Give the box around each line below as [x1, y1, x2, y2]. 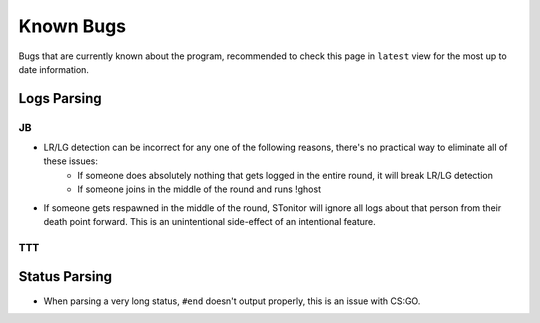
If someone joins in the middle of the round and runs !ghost [77, 183, 322, 195]
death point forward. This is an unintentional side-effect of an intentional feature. [43, 216, 377, 228]
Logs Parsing [18, 90, 102, 107]
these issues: [43, 155, 99, 167]
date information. [18, 63, 90, 75]
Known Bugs [18, 15, 127, 37]
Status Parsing [18, 268, 113, 285]
